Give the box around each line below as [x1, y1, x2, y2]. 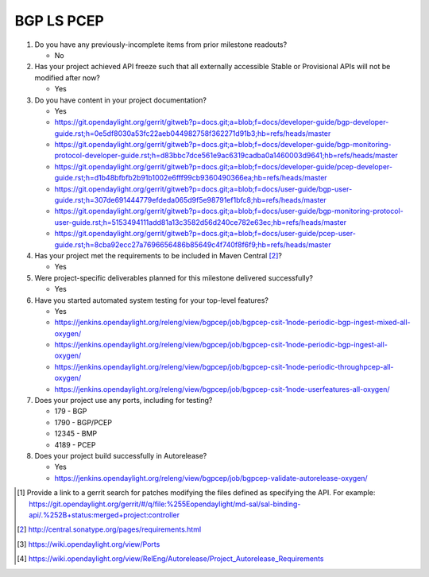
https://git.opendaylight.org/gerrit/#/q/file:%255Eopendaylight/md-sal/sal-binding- [29, 499, 301, 509]
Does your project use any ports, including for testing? [34, 396, 213, 405]
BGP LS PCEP [14, 12, 105, 29]
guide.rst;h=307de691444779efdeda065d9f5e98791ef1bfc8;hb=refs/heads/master [54, 196, 327, 205]
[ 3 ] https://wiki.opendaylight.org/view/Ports [17, 539, 160, 548]
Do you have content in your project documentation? [34, 95, 207, 105]
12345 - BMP [54, 429, 98, 439]
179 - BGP [54, 406, 87, 416]
